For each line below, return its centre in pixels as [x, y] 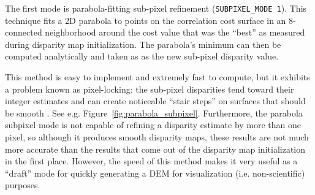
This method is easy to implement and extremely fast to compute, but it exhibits [157, 77]
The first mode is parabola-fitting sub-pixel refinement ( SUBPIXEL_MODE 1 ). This [156, 8]
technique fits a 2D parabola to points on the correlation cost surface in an [146, 20]
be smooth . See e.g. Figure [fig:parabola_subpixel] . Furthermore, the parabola [154, 113]
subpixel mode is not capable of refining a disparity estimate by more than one [153, 125]
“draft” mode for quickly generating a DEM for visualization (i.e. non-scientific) [155, 173]
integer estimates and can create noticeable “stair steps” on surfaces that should [155, 101]
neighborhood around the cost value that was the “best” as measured [175, 32]
